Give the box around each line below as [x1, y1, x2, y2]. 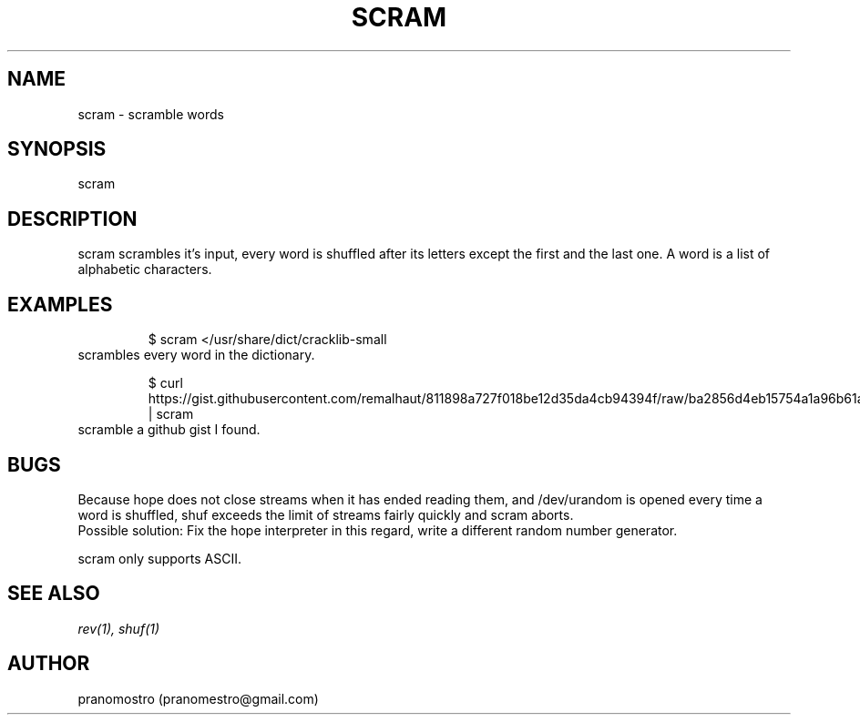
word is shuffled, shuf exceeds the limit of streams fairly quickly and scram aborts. [77, 506, 574, 523]
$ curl [148, 375, 183, 392]
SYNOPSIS [7, 137, 107, 161]
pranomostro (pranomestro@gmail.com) [77, 690, 319, 707]
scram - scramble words [77, 106, 224, 122]
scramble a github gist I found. [77, 422, 261, 438]
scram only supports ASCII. [77, 550, 241, 566]
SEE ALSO [7, 582, 100, 605]
